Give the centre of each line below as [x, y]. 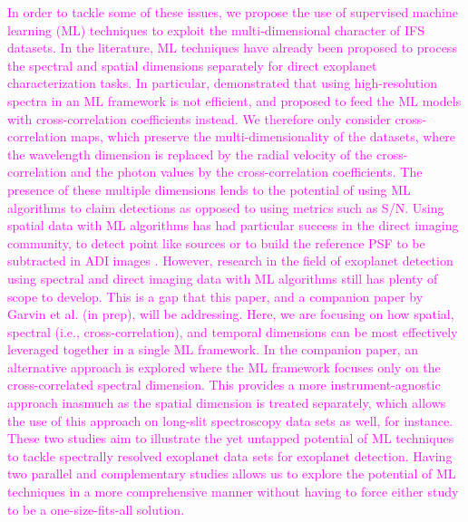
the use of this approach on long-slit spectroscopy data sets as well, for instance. [230, 420]
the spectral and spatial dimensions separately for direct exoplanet [192, 65]
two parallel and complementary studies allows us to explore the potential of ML [232, 474]
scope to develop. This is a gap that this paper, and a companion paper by [215, 296]
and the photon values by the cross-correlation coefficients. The [247, 172]
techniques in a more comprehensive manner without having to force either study [233, 492]
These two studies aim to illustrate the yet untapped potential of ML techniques [231, 438]
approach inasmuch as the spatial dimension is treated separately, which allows [227, 403]
